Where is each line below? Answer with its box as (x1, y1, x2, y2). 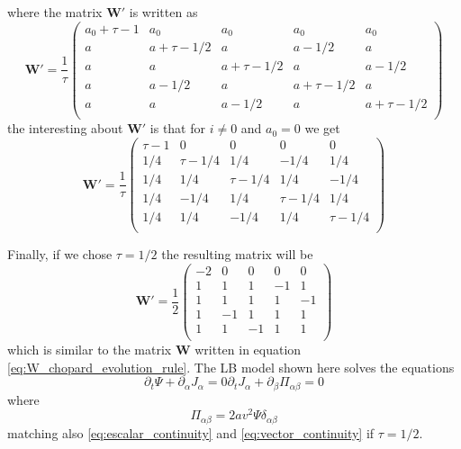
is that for (149, 119, 205, 138)
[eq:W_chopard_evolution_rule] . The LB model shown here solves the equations (7, 357, 455, 376)
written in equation (194, 340, 302, 358)
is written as (129, 3, 198, 21)
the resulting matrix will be (161, 245, 313, 264)
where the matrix (7, 3, 103, 21)
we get (304, 119, 340, 138)
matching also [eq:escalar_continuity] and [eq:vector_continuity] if (7, 423, 375, 442)
